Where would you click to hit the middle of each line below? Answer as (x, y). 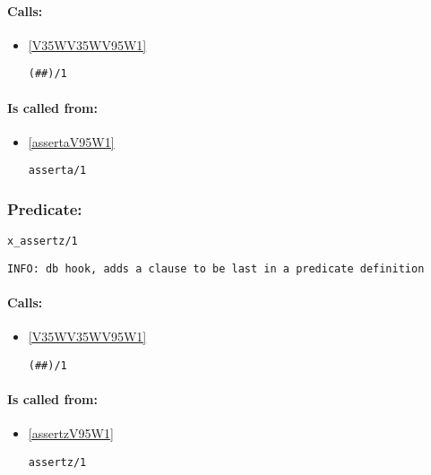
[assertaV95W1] (71, 141)
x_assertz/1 (43, 242)
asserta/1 (57, 171)
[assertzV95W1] (71, 433)
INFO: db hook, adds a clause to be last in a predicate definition (216, 268)
